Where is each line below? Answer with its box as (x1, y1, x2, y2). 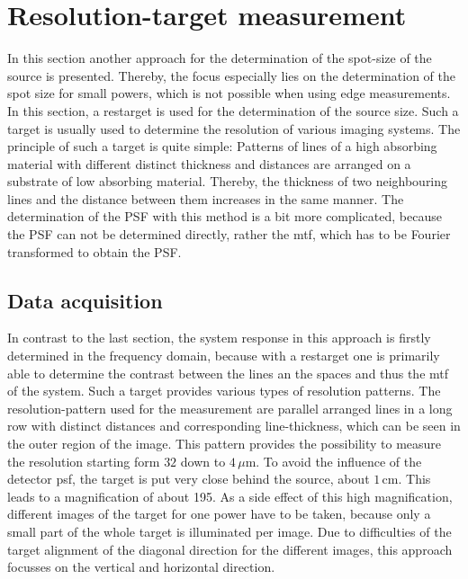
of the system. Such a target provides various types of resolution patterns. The (7, 381, 441, 400)
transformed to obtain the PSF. (7, 242, 182, 261)
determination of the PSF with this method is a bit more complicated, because (7, 207, 442, 226)
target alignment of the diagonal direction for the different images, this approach (7, 539, 453, 558)
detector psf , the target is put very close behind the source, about (7, 469, 370, 488)
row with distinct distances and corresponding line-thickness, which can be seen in (7, 416, 461, 435)
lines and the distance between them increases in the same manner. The (7, 189, 404, 208)
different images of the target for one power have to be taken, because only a (7, 504, 431, 523)
